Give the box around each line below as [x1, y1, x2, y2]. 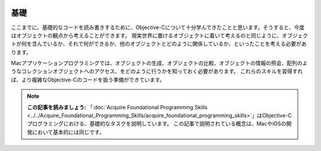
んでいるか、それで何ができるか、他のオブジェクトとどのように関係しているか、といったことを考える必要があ [36, 40, 307, 48]
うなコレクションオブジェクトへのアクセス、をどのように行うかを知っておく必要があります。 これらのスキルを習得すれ [11, 68, 303, 75]
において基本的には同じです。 [32, 128, 105, 136]
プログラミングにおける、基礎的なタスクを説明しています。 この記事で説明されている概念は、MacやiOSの [27, 120, 287, 127]
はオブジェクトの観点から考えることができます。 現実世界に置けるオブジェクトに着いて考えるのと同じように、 [11, 32, 282, 39]
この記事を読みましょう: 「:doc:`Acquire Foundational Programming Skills [27, 103, 208, 111]
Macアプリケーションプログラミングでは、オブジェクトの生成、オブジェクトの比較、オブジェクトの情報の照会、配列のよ [11, 59, 308, 67]
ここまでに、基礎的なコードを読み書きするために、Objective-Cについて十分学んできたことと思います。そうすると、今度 [11, 24, 305, 31]
